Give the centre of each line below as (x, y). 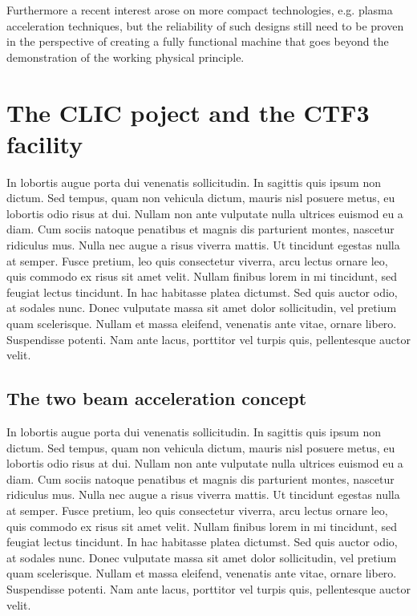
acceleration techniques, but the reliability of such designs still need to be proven (205, 25)
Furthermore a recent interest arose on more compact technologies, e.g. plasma (200, 10)
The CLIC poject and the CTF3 (188, 112)
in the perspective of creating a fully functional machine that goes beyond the (198, 41)
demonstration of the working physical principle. (126, 57)
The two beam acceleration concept (157, 398)
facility (45, 143)
